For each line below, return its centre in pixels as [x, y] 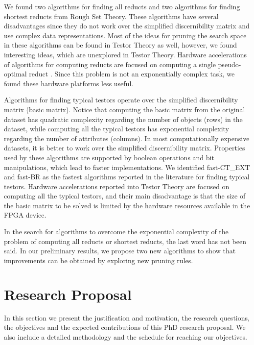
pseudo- [230, 64]
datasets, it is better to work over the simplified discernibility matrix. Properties [125, 148]
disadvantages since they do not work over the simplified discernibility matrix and [127, 26]
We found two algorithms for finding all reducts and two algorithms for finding [122, 6]
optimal [15, 74]
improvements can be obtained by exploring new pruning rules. [99, 260]
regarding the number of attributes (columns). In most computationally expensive [127, 138]
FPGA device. [25, 215]
